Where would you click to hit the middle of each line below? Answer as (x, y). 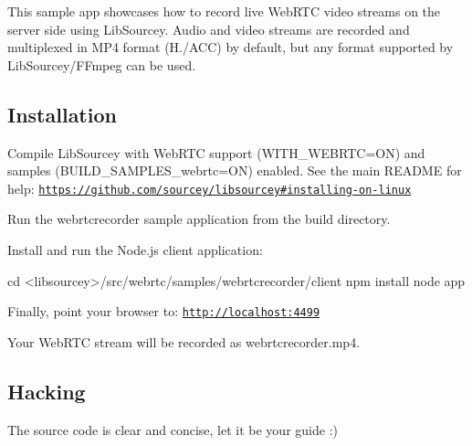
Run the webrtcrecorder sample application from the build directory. (199, 219)
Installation (62, 114)
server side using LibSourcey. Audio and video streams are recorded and (209, 29)
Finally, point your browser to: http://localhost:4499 (164, 311)
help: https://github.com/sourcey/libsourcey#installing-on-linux (210, 188)
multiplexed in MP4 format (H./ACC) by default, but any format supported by (231, 47)
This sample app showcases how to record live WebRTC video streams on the (224, 11)
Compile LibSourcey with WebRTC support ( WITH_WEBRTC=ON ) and (216, 152)
